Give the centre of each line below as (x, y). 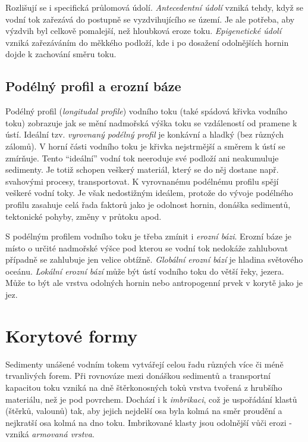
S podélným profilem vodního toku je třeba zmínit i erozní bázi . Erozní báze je (149, 236)
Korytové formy (72, 335)
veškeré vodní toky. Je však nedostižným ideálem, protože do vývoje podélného (149, 193)
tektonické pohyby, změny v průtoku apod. (84, 216)
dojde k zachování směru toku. (61, 54)
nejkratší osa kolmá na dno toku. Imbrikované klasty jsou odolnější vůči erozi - (149, 422)
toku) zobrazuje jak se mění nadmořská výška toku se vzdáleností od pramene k (151, 122)
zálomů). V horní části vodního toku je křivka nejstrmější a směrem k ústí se (145, 146)
